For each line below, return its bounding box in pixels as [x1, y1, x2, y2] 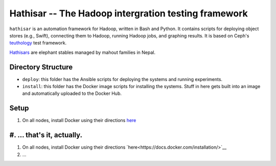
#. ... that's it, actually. [9, 131, 83, 139]
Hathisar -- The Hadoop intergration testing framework [9, 8, 248, 19]
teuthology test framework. [9, 40, 67, 46]
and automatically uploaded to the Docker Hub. [22, 90, 122, 97]
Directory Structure [9, 63, 73, 71]
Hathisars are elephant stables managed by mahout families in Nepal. [9, 49, 156, 55]
